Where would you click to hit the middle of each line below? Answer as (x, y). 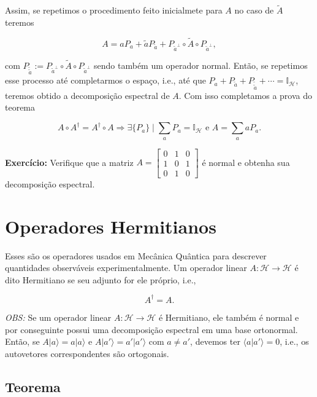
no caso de (254, 10)
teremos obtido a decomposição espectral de (87, 95)
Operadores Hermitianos (111, 226)
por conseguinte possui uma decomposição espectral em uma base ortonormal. (151, 329)
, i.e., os (294, 341)
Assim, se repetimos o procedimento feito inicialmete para (114, 10)
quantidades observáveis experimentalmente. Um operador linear (126, 268)
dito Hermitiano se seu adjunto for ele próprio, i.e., (101, 279)
